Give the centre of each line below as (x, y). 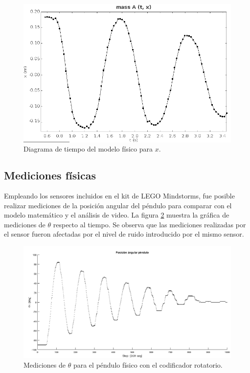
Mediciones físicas (50, 175)
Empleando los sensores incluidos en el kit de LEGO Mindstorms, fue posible (119, 196)
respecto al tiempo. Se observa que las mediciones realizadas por (149, 224)
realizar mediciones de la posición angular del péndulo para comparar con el (118, 205)
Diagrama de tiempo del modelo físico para (88, 149)
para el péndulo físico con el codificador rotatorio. (148, 364)
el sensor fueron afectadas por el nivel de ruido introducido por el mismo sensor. (124, 234)
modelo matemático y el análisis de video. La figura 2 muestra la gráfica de (117, 215)
